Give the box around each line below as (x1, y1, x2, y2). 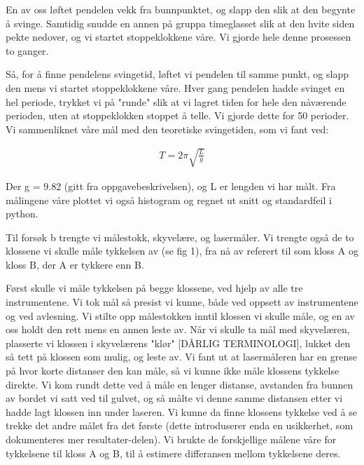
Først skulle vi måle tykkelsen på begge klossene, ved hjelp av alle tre (6, 281, 303, 295)
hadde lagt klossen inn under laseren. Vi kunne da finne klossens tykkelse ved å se (6, 404, 357, 419)
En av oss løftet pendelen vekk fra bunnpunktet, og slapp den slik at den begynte (6, 2, 356, 16)
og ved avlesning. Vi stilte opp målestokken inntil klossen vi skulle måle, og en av (6, 308, 355, 323)
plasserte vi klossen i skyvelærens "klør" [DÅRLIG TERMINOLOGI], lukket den (6, 335, 351, 350)
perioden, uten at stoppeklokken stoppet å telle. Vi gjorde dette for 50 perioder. (6, 108, 349, 123)
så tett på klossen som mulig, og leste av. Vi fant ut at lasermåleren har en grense (6, 349, 357, 364)
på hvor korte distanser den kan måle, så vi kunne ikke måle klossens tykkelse (6, 363, 339, 378)
